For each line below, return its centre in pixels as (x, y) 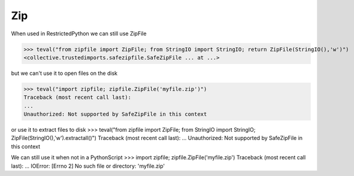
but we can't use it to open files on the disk (64, 73)
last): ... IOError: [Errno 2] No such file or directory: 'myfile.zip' (88, 166)
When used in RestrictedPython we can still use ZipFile (79, 34)
